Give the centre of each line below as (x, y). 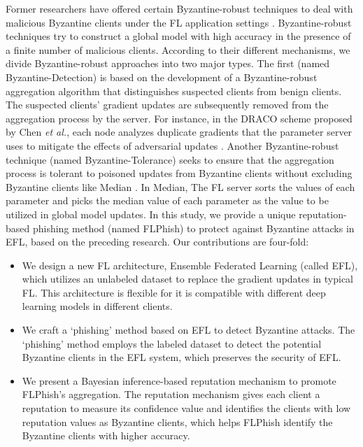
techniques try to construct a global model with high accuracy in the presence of (178, 36)
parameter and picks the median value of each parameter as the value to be (167, 200)
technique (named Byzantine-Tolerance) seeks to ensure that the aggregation (170, 159)
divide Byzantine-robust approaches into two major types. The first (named (168, 63)
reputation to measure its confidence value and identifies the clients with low (186, 408)
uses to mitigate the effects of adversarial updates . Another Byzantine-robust (172, 145)
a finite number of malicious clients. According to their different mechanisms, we (178, 49)
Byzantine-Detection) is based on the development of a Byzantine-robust (162, 77)
